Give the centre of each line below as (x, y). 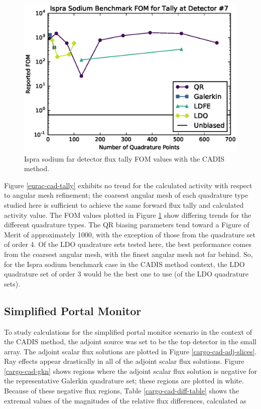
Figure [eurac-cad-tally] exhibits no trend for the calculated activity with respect (128, 185)
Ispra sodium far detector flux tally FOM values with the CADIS (124, 158)
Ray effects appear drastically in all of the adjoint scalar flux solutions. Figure (124, 361)
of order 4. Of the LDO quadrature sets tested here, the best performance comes (128, 244)
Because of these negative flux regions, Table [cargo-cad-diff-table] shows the (122, 391)
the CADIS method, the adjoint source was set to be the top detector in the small (130, 342)
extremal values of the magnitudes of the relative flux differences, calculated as (125, 400)
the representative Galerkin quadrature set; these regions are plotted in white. (124, 381)
